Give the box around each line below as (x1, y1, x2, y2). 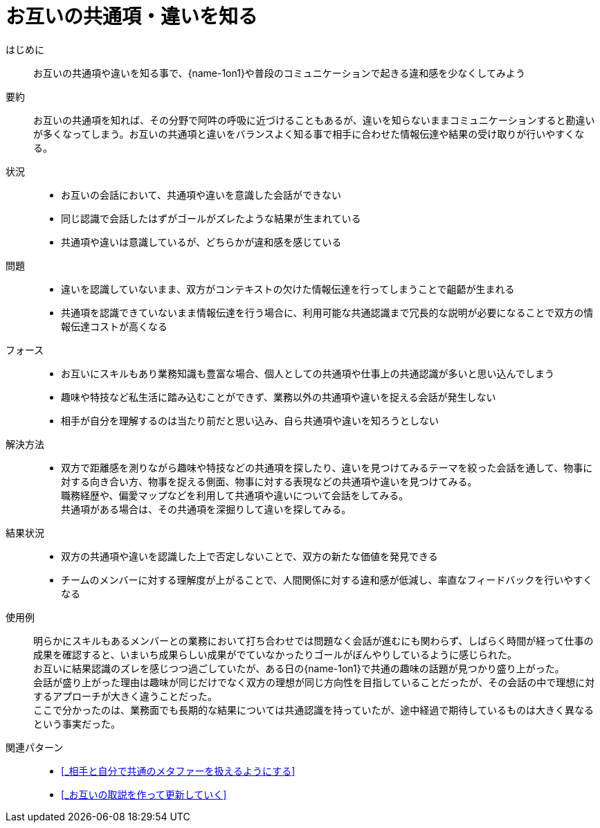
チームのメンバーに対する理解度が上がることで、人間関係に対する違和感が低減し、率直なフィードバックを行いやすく (61, 573, 593, 586)
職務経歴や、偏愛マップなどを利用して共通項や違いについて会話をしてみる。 (61, 489, 409, 501)
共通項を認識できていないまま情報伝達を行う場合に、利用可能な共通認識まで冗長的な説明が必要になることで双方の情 (61, 306, 594, 318)
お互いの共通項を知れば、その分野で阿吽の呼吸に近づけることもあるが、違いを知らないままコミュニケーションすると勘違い (33, 114, 595, 126)
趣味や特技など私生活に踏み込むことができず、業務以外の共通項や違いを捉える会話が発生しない (61, 390, 496, 403)
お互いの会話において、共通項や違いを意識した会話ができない (61, 188, 341, 201)
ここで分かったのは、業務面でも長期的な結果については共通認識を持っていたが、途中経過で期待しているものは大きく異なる (33, 703, 594, 716)
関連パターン (6, 741, 64, 753)
